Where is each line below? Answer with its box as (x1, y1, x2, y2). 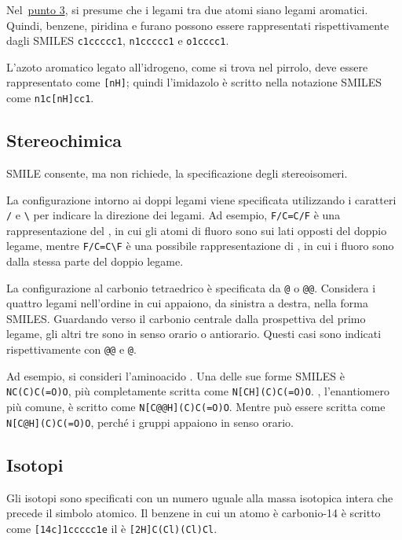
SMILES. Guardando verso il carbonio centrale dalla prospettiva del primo (6, 310, 366, 326)
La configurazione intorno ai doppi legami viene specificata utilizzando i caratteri (6, 191, 397, 208)
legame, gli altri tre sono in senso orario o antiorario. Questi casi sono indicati (6, 325, 382, 342)
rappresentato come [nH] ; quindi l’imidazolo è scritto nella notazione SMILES (6, 74, 382, 90)
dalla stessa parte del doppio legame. (6, 253, 184, 270)
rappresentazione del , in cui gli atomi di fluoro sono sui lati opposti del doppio (6, 222, 387, 238)
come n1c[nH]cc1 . (6, 90, 94, 106)
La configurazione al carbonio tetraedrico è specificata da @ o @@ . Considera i (6, 279, 376, 296)
